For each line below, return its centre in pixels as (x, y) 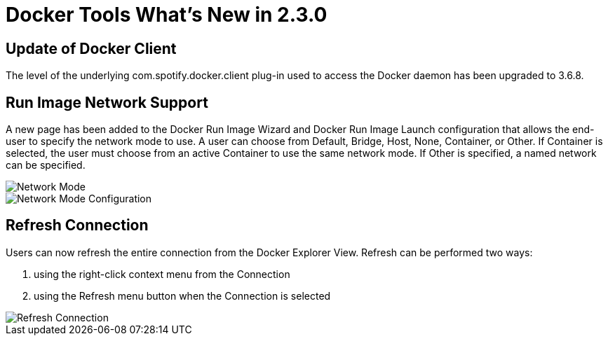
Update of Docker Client (91, 48)
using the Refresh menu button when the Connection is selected (182, 295)
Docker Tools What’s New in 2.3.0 (167, 15)
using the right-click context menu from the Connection (162, 274)
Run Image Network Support (107, 102)
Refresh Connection (77, 225)
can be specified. (46, 165)
